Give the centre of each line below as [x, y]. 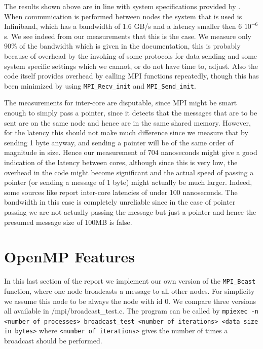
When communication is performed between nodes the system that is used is [123, 16]
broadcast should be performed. [53, 341]
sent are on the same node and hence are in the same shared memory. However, [127, 122]
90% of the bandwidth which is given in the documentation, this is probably [122, 46]
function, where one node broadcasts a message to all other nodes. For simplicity [129, 290]
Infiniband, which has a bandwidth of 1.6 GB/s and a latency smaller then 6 [123, 26]
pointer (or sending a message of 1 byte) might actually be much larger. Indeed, [128, 182]
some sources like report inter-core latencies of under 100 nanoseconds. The [121, 192]
